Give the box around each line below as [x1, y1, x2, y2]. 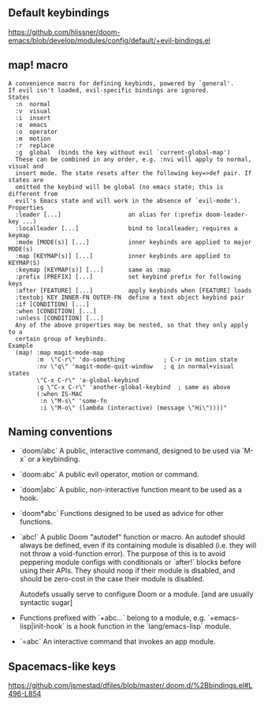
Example [8, 342, 34, 349]
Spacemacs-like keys [8, 659, 117, 673]
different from [8, 189, 58, 198]
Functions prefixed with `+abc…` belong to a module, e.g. [19, 613, 206, 622]
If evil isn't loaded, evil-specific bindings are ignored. [8, 86, 210, 94]
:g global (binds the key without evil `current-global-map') [15, 148, 231, 156]
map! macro [8, 58, 69, 72]
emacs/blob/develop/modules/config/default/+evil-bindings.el [8, 35, 211, 45]
